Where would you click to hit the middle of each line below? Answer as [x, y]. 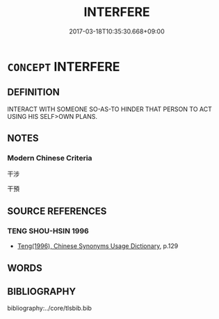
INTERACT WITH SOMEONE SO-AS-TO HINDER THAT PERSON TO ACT [109, 109]
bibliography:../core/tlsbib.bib [50, 308]
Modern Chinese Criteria [50, 158]
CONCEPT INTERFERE [64, 66]
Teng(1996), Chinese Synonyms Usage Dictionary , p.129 [98, 246]
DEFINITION [34, 92]
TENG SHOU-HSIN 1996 [48, 231]
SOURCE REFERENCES [57, 211]
